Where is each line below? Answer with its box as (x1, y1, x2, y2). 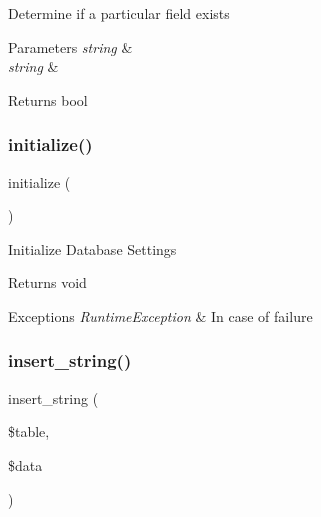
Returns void (8, 272, 87, 293)
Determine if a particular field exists (8, 3, 230, 23)
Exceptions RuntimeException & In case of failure (8, 305, 313, 326)
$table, (8, 421, 50, 442)
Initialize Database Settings (8, 238, 177, 259)
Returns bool (8, 89, 88, 110)
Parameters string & (8, 36, 133, 57)
